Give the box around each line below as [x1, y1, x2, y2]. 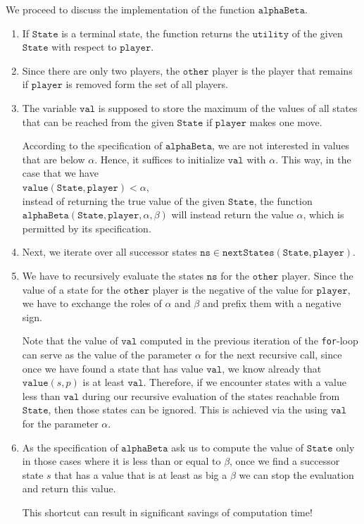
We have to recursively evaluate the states [22, 268, 204, 282]
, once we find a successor [230, 454, 340, 468]
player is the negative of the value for [152, 282, 313, 297]
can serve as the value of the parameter [22, 347, 192, 361]
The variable [22, 100, 77, 115]
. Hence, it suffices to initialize [94, 151, 225, 166]
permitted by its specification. [22, 220, 151, 235]
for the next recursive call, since [204, 347, 342, 361]
